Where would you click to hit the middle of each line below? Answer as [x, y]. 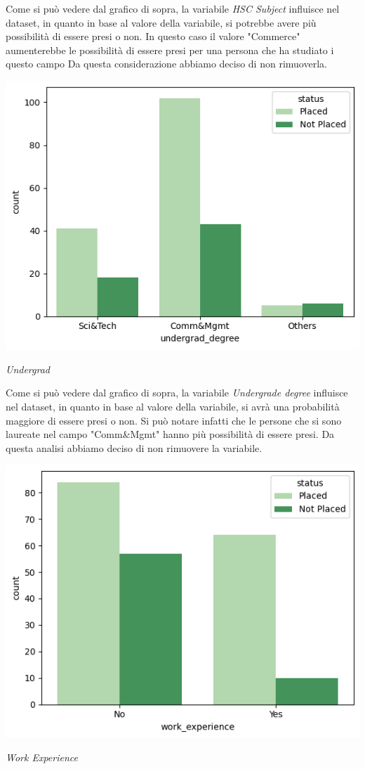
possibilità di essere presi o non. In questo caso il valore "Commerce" [153, 36]
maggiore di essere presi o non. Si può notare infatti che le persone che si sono [174, 420]
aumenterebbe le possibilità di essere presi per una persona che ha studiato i [170, 50]
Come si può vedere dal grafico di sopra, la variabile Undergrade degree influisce [177, 393]
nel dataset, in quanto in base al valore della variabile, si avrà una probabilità [173, 406]
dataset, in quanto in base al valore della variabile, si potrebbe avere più [161, 22]
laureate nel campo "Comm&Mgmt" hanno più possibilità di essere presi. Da [170, 434]
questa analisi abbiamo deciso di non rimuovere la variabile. [134, 447]
